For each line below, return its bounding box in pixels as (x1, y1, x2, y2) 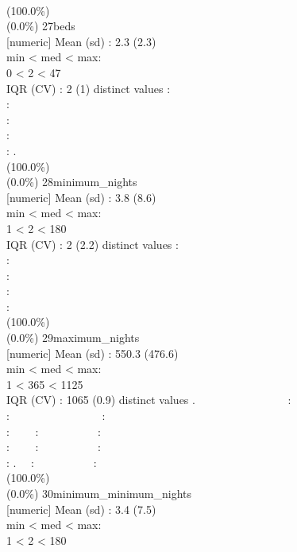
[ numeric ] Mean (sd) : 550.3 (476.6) (6, 344, 179, 361)
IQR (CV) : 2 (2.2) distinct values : (6, 235, 179, 252)
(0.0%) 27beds (6, 17, 75, 34)
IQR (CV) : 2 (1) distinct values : (6, 80, 171, 96)
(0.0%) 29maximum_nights (6, 329, 140, 346)
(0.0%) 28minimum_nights (6, 173, 137, 190)
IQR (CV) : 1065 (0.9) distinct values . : (6, 391, 291, 408)
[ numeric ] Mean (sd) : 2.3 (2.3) (6, 33, 156, 49)
